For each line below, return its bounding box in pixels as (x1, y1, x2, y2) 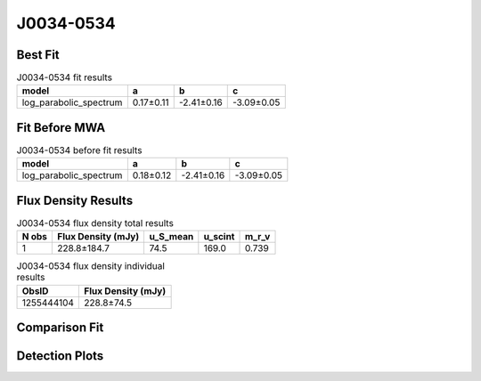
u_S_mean (149, 231, 194, 243)
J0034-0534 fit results (16, 71, 113, 84)
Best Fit (16, 47, 60, 62)
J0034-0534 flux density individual (16, 260, 165, 272)
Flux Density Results (16, 192, 134, 208)
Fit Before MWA (16, 120, 106, 135)
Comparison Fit (16, 320, 104, 336)
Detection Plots (16, 348, 104, 364)
